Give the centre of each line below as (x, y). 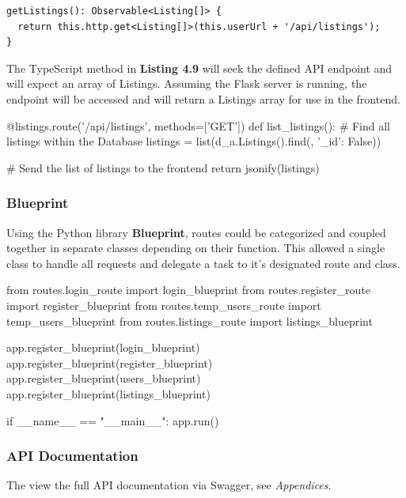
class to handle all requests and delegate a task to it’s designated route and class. (203, 263)
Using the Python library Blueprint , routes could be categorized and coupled (196, 232)
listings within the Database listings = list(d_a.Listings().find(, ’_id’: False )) (194, 141)
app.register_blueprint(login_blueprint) (103, 347)
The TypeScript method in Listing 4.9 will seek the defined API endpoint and (199, 68)
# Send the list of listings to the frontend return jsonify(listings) (163, 167)
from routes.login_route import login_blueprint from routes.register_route (188, 290)
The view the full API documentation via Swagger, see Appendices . (169, 485)
